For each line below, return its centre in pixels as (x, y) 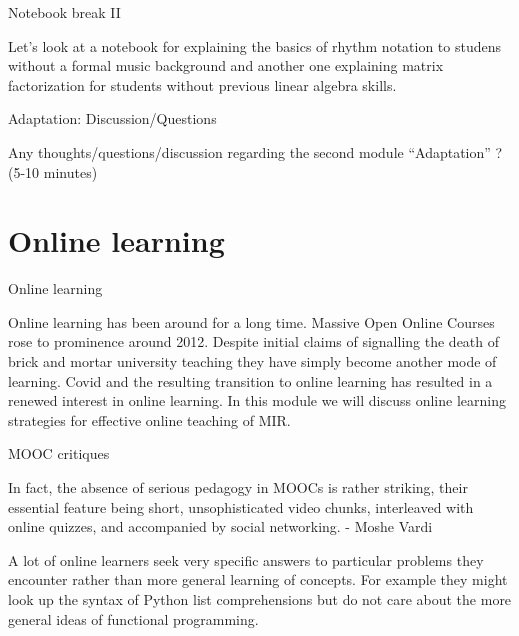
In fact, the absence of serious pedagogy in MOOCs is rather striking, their (238, 487)
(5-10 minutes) (53, 171)
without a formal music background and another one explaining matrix (226, 65)
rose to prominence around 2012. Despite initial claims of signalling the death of (254, 341)
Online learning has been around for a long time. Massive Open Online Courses (251, 321)
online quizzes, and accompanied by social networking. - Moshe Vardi (220, 526)
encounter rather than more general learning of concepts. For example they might (258, 579)
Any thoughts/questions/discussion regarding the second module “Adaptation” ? (255, 151)
